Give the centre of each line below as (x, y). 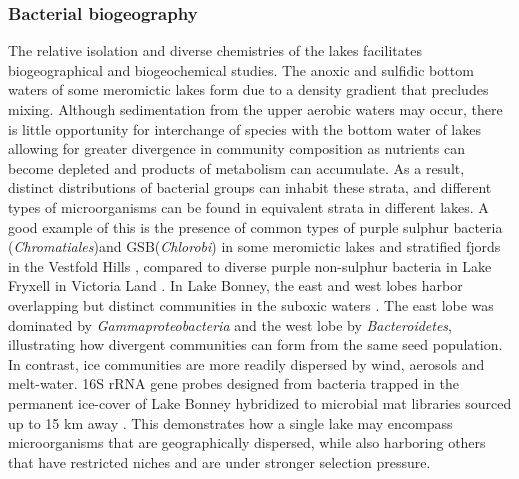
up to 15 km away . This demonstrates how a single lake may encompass (230, 422)
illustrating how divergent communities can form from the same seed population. (255, 344)
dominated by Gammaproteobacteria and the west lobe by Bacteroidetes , (230, 324)
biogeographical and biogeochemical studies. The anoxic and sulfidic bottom (241, 69)
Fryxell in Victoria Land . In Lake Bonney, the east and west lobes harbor (235, 285)
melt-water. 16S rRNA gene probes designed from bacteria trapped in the (233, 383)
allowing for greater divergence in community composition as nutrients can (236, 148)
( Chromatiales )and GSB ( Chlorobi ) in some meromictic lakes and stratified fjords (254, 246)
